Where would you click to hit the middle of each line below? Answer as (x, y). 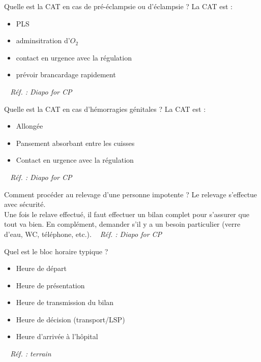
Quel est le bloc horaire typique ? (56, 251)
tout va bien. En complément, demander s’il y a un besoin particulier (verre (122, 224)
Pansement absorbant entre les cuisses (75, 143)
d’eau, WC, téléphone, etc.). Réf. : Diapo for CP (83, 234)
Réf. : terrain (31, 354)
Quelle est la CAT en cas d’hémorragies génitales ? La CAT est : (105, 109)
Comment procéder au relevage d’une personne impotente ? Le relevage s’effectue (131, 194)
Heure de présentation (50, 285)
